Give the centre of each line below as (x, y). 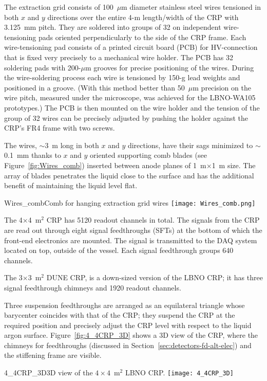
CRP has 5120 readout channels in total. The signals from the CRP (153, 220)
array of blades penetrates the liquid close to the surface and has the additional (129, 175)
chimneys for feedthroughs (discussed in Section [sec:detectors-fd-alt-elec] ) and (128, 345)
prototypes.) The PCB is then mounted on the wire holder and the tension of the (132, 107)
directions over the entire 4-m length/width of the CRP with (143, 17)
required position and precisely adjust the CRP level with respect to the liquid (128, 325)
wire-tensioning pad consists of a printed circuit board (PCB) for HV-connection (131, 47)
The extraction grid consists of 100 (59, 7)
